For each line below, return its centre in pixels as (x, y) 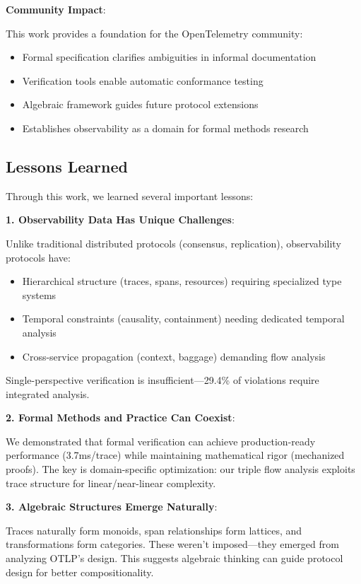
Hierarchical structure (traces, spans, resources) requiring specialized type (182, 281)
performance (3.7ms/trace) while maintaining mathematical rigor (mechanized (175, 455)
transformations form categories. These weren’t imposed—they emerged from (172, 544)
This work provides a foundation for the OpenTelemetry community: (154, 33)
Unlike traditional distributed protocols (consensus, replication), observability (173, 243)
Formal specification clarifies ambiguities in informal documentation (169, 57)
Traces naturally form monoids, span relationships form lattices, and (154, 530)
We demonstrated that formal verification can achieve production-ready (161, 441)
